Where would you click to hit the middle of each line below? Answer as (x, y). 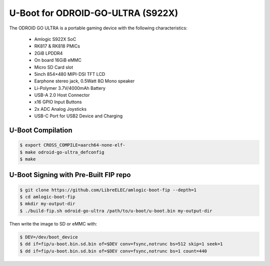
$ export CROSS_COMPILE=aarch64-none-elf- (72, 145)
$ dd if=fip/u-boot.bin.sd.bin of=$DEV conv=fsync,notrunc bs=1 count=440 (113, 251)
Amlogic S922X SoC (55, 39)
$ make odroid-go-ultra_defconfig (62, 152)
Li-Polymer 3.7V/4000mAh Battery (70, 88)
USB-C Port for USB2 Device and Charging (78, 116)
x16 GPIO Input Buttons (58, 102)
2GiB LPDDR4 (48, 53)
